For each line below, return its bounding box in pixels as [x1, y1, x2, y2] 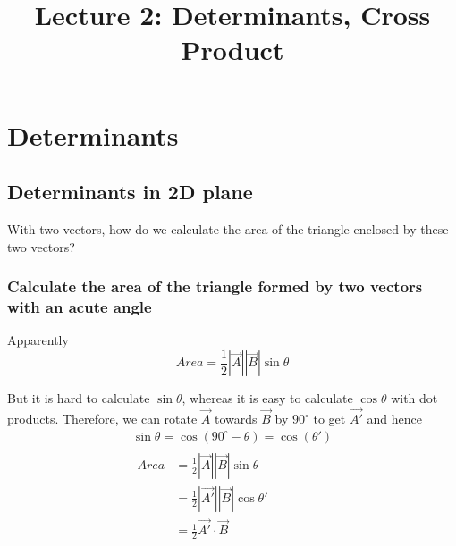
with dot [391, 389, 438, 407]
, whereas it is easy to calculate [182, 389, 353, 407]
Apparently [7, 331, 69, 349]
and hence [367, 409, 422, 428]
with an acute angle [7, 295, 152, 317]
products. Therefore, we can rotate [7, 409, 198, 428]
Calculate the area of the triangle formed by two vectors [7, 275, 423, 298]
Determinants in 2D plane [7, 178, 253, 206]
